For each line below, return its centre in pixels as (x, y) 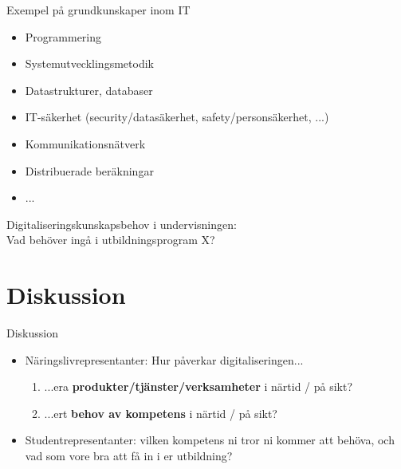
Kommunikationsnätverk (85, 143)
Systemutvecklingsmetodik (89, 63)
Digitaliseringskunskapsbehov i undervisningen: (122, 224)
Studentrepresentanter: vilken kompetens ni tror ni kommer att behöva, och (210, 440)
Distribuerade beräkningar (89, 170)
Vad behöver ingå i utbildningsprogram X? (111, 240)
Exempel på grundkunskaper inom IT (98, 10)
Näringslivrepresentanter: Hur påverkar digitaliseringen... (164, 359)
